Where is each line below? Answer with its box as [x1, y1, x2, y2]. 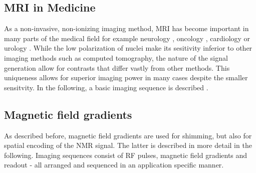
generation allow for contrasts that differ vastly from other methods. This [4, 62, 230, 73]
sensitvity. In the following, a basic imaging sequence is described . [4, 82, 208, 92]
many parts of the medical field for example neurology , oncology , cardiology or [4, 33, 250, 43]
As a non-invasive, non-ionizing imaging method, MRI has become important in [4, 23, 249, 34]
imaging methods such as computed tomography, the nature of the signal [4, 52, 228, 63]
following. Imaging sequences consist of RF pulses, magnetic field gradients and [4, 149, 247, 160]
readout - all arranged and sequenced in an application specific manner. [4, 159, 224, 170]
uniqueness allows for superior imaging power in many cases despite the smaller [4, 72, 248, 83]
